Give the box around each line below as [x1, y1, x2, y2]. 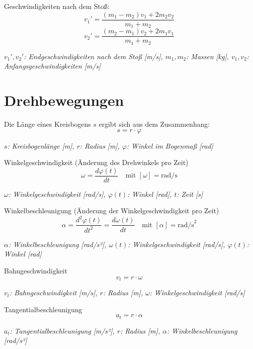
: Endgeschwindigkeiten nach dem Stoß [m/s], [23, 51, 163, 61]
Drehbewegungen [4, 90, 124, 110]
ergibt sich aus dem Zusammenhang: [98, 118, 210, 129]
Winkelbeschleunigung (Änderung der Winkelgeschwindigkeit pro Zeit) [4, 205, 219, 216]
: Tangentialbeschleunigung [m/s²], [9, 325, 115, 336]
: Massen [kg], [186, 51, 229, 61]
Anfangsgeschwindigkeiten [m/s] [4, 61, 101, 71]
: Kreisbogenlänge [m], [7, 140, 75, 151]
